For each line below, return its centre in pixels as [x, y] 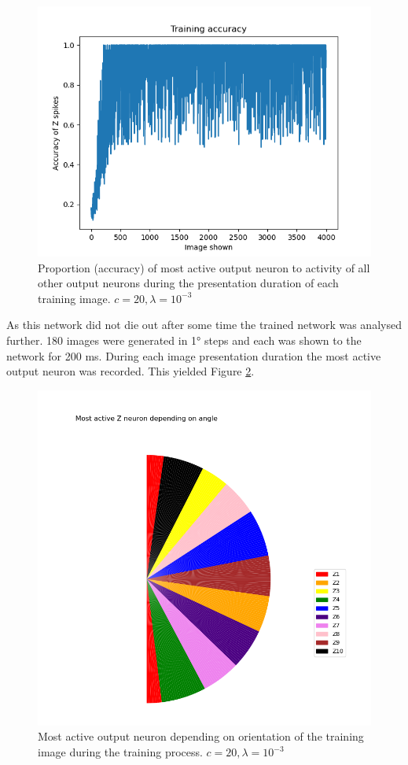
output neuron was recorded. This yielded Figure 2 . [130, 371]
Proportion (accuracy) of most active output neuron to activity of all [204, 267]
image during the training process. [120, 752]
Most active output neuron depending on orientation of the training [201, 736]
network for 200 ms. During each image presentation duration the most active [194, 355]
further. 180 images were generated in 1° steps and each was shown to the [184, 340]
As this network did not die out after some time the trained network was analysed [204, 325]
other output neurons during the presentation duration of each [188, 283]
